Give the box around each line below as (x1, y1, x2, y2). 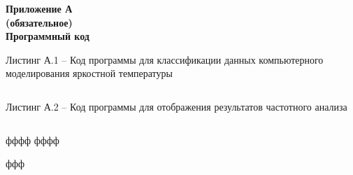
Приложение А (6, 1, 73, 15)
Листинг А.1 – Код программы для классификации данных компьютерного (6, 52, 324, 66)
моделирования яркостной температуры (6, 66, 173, 80)
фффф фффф (6, 132, 59, 147)
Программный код (6, 29, 89, 43)
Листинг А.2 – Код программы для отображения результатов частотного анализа (6, 99, 347, 113)
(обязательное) (6, 15, 73, 29)
